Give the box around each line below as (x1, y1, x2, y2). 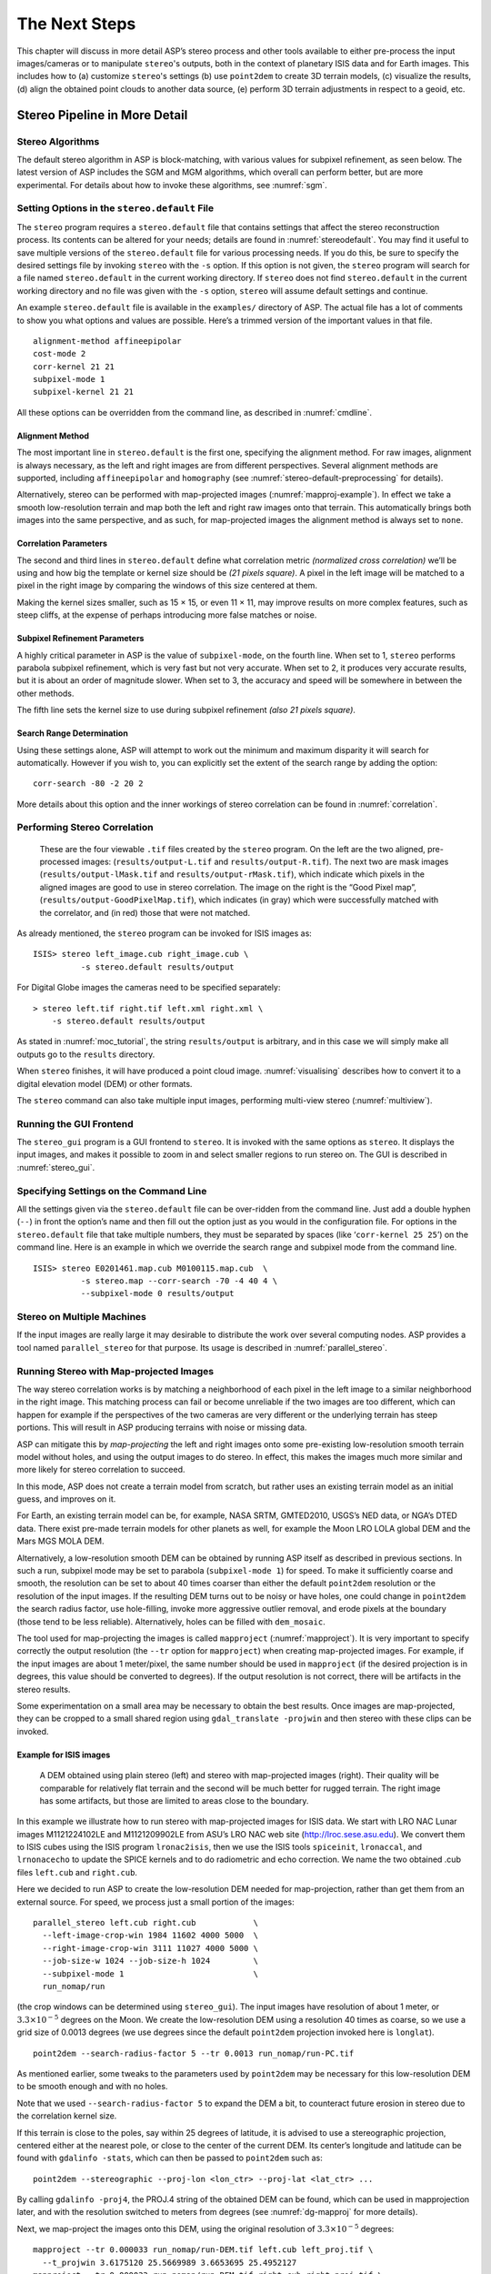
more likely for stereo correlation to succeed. (16, 1464, 185, 1475)
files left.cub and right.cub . (16, 1866, 138, 1877)
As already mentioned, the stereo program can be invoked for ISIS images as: (16, 928, 313, 939)
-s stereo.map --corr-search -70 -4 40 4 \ (80, 1275, 277, 1286)
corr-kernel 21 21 (33, 361, 115, 372)
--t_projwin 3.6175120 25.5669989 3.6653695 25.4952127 (42, 2257, 297, 2268)
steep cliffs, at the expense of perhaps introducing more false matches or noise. (16, 609, 317, 620)
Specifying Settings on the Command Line (16, 1184, 207, 1197)
